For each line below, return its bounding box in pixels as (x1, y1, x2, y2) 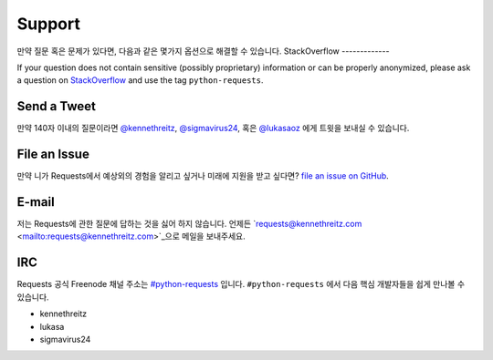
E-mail (16, 194, 55, 210)
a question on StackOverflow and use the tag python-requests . (16, 75, 264, 86)
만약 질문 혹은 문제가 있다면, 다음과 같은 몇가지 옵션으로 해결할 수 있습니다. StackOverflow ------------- (16, 46, 390, 57)
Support (16, 14, 81, 34)
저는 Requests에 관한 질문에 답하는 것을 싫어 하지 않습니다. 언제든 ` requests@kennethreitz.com (16, 219, 362, 230)
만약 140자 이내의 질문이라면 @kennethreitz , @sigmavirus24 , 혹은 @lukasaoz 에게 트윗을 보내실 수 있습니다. (16, 123, 410, 134)
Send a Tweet (16, 98, 96, 114)
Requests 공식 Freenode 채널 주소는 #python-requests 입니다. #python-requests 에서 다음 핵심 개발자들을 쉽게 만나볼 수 (16, 279, 466, 290)
